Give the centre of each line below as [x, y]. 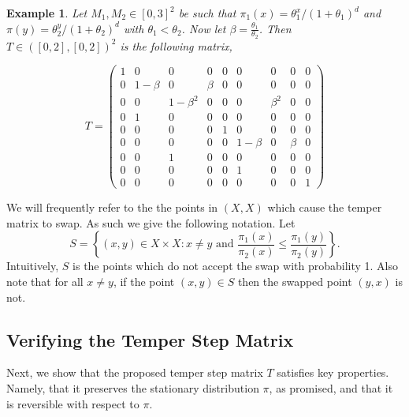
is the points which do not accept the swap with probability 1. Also [236, 266]
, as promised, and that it [331, 388]
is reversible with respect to [73, 403]
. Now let [204, 28]
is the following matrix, [176, 45]
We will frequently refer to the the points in [112, 207]
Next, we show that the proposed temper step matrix [135, 372]
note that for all [45, 282]
